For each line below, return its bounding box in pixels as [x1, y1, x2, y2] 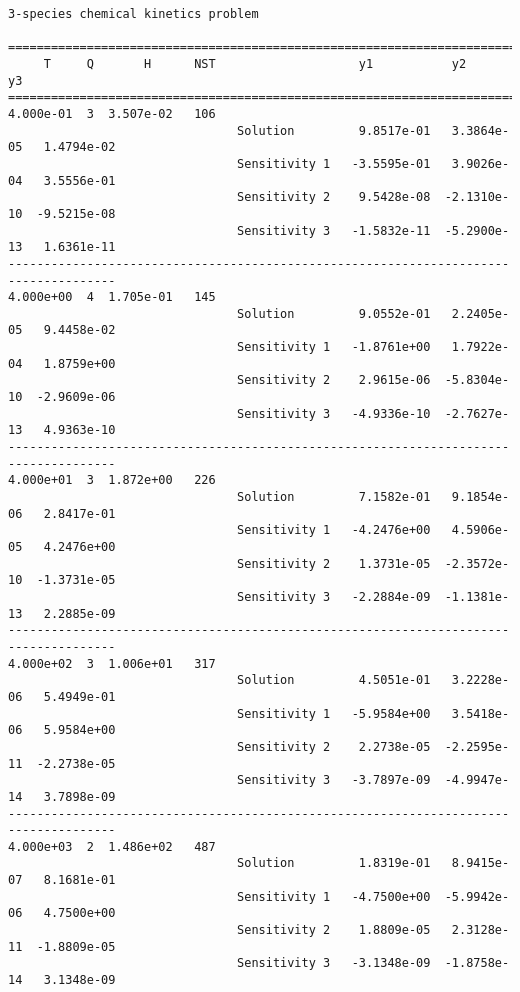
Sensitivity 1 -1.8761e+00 [237, 340, 431, 355]
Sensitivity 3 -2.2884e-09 [237, 589, 431, 604]
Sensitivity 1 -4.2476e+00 [237, 523, 431, 538]
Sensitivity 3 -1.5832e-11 [237, 223, 431, 238]
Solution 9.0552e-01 [237, 306, 431, 321]
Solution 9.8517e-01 [237, 123, 431, 138]
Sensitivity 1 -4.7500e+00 [237, 889, 431, 904]
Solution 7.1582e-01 [237, 490, 431, 505]
